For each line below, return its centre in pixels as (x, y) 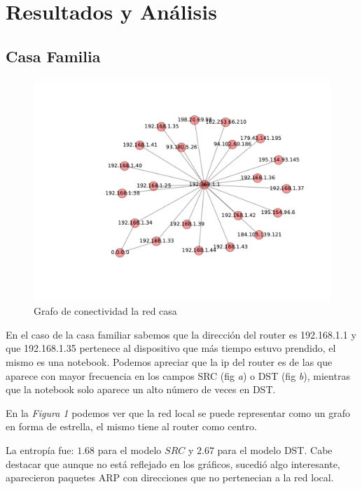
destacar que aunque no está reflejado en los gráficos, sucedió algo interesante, (173, 463)
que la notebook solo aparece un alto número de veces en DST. (141, 389)
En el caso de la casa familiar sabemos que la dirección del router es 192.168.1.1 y (181, 334)
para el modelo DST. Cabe (275, 449)
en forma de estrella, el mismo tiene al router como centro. (131, 426)
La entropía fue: (40, 449)
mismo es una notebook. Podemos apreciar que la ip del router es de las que (169, 361)
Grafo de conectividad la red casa (105, 311)
